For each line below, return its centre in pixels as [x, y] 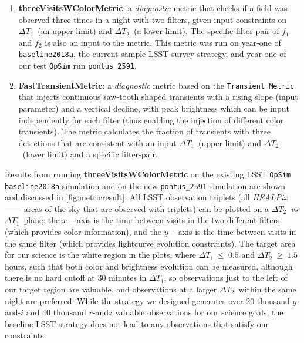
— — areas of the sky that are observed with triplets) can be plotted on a [137, 208]
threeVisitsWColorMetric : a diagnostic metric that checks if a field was [153, 8]
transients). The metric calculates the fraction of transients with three [144, 131]
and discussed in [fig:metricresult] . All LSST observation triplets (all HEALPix [146, 197]
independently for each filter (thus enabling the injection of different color [151, 120]
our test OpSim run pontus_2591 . [77, 65]
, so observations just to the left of [226, 278]
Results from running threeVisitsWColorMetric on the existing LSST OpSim [148, 174]
